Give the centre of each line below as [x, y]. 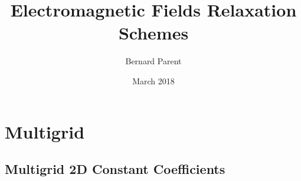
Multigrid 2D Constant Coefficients [115, 169]
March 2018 [153, 80]
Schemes [153, 33]
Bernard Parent [153, 61]
